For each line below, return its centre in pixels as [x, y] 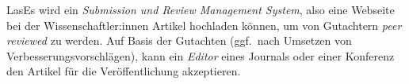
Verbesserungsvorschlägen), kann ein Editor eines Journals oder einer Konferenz [201, 55]
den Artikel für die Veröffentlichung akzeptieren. [124, 71]
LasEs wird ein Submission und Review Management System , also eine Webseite [201, 9]
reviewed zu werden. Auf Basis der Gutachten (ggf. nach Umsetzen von [179, 40]
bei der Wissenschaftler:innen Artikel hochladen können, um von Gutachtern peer [204, 25]
